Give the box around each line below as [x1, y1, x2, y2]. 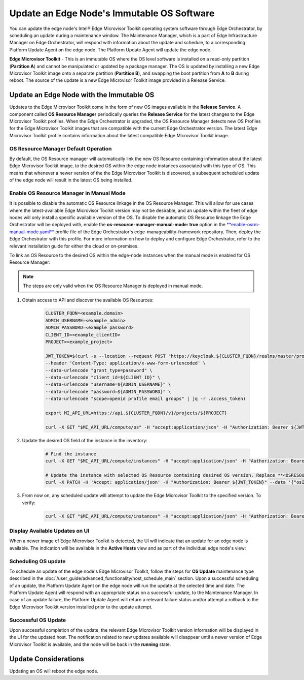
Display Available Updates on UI [9, 527, 90, 534]
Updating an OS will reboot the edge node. [9, 668, 99, 674]
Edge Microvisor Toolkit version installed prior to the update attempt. [9, 604, 153, 610]
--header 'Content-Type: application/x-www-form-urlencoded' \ [45, 360, 206, 366]
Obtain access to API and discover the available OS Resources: [22, 297, 154, 303]
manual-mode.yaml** [9, 229, 55, 235]
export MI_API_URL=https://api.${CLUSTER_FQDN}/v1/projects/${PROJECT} [45, 410, 227, 416]
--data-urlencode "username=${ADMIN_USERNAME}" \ [45, 382, 171, 387]
